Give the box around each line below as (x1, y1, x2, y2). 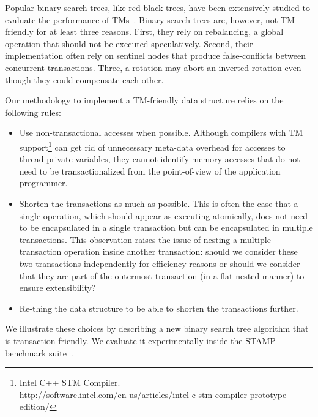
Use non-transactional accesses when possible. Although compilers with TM (19, 126, 303, 139)
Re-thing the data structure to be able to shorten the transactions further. (19, 301, 298, 314)
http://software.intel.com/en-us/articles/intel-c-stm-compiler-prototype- (19, 388, 289, 400)
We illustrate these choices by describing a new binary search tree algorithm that (5, 322, 309, 335)
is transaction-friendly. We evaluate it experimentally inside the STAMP (5, 334, 276, 347)
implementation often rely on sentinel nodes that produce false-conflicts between (5, 49, 306, 62)
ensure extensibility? (19, 281, 96, 294)
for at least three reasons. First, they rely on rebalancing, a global (36, 25, 284, 38)
